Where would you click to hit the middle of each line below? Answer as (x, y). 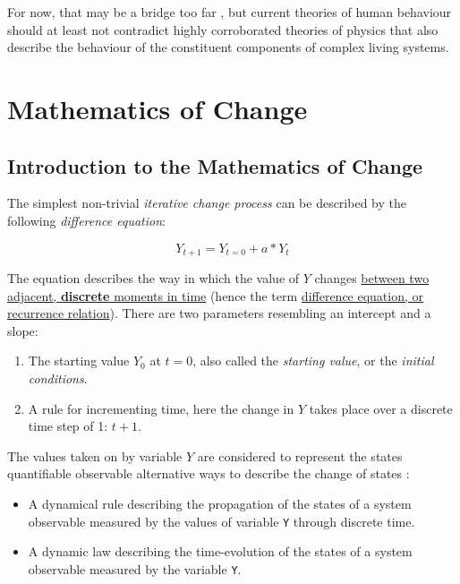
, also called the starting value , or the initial (313, 361)
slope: (23, 330)
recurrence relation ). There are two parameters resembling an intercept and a (219, 313)
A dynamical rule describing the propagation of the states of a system (220, 503)
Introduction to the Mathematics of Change (215, 165)
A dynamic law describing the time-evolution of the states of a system (220, 551)
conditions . (58, 378)
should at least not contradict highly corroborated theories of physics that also (223, 29)
